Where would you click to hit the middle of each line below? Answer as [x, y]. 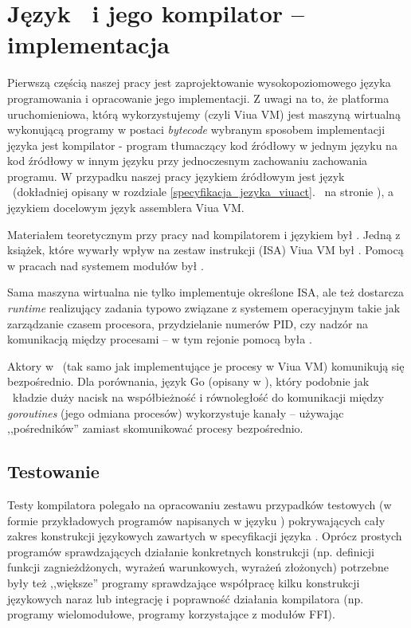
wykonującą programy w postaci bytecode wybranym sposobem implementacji [196, 130]
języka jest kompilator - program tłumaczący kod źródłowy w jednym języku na [202, 145]
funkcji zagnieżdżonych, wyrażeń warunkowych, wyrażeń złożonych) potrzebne [198, 567]
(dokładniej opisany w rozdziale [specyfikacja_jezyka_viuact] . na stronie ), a [203, 192]
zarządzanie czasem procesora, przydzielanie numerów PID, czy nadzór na [188, 323]
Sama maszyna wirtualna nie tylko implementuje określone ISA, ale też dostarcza [206, 292]
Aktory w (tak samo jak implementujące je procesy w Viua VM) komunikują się [206, 365]
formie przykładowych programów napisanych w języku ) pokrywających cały [196, 520]
